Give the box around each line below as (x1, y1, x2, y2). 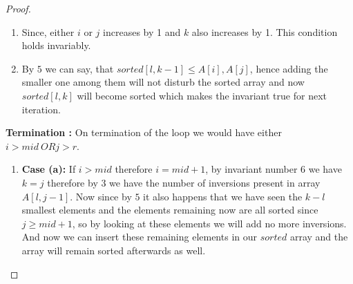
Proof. (6, 1, 31, 15)
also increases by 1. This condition (191, 24, 338, 39)
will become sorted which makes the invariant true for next (77, 88, 327, 102)
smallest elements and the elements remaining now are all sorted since (21, 202, 318, 217)
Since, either (21, 24, 75, 39)
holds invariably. (21, 38, 91, 53)
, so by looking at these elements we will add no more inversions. (72, 216, 347, 230)
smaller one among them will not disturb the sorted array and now (21, 75, 305, 89)
